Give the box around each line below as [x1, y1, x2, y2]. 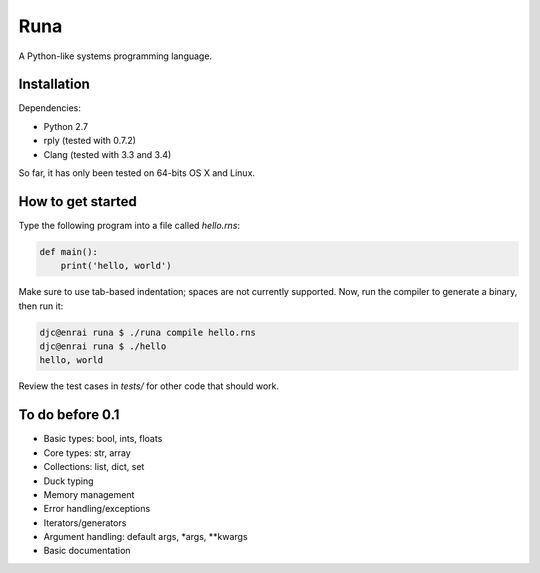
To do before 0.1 [18, 406, 120, 424]
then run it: [18, 300, 64, 312]
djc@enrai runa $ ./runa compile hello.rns [39, 326, 257, 338]
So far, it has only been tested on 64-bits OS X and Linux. [18, 167, 255, 179]
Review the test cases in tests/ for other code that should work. [18, 380, 280, 392]
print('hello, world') [60, 260, 172, 272]
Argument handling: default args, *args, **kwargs [43, 531, 249, 543]
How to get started [18, 193, 137, 210]
